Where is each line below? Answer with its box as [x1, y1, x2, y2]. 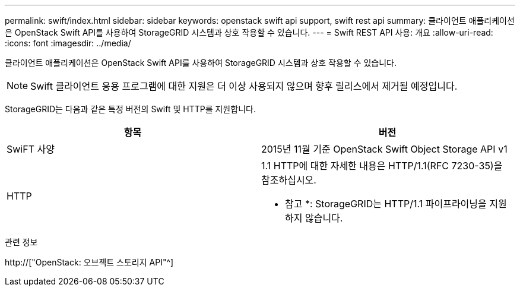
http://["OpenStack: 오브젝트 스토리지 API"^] [5, 257, 174, 267]
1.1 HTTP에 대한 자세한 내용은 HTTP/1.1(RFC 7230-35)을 [261, 160, 503, 172]
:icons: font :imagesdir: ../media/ [5, 38, 131, 48]
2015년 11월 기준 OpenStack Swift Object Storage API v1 [261, 143, 508, 155]
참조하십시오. [261, 174, 316, 186]
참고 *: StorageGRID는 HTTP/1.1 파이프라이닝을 [285, 198, 487, 210]
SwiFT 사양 [7, 143, 55, 155]
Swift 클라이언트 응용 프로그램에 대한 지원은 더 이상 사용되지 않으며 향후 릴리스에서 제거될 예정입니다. [30, 80, 458, 92]
